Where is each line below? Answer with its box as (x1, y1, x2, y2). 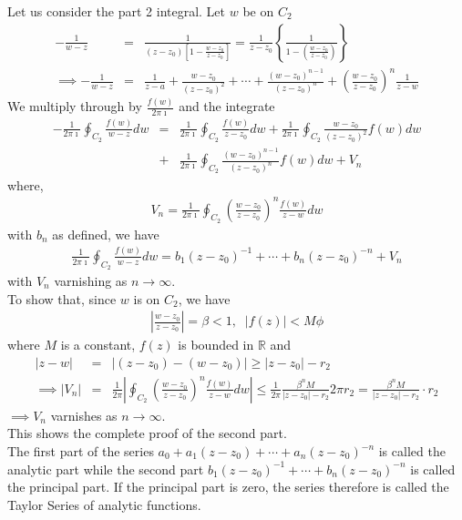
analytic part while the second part (7, 459, 204, 478)
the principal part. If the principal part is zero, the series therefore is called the (7, 477, 449, 496)
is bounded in (178, 335, 254, 354)
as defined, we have (52, 224, 159, 243)
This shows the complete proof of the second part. (7, 423, 287, 443)
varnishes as (50, 405, 118, 424)
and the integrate (179, 97, 275, 116)
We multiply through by (7, 97, 142, 116)
